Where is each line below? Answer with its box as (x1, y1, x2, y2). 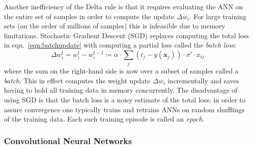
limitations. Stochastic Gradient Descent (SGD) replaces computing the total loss (4, 30, 249, 40)
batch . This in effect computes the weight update (4, 75, 151, 85)
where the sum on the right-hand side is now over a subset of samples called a (4, 66, 239, 76)
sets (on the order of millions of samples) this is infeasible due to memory (4, 21, 225, 31)
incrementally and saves (168, 75, 239, 85)
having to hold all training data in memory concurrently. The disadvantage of (4, 85, 238, 95)
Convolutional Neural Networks (4, 134, 132, 147)
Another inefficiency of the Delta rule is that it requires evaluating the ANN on (4, 1, 243, 11)
